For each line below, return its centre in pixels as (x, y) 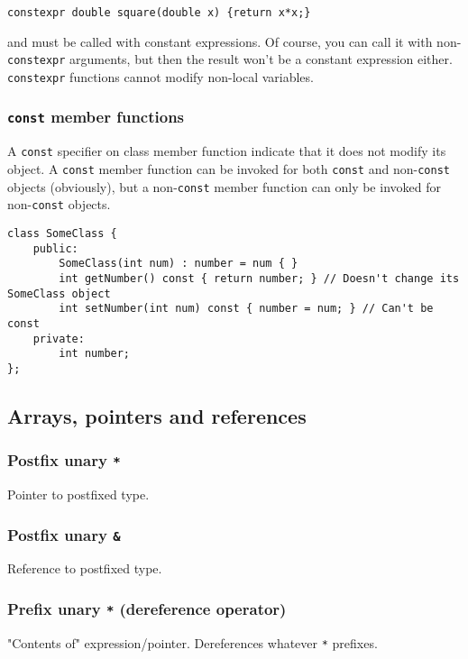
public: (55, 248)
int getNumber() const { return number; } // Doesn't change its (259, 278)
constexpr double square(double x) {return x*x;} (159, 13)
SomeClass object (59, 293)
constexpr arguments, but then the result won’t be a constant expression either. (230, 59)
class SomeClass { (62, 233)
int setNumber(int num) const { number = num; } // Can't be (246, 309)
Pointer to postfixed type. (78, 494)
